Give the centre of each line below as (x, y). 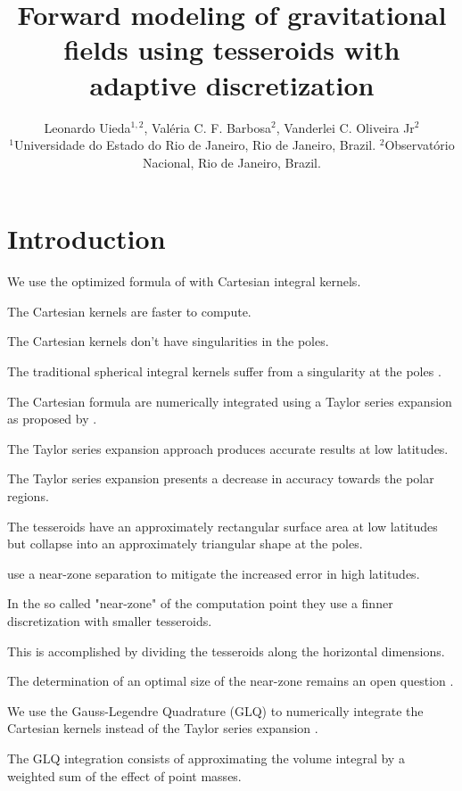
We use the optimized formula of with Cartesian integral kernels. (184, 281)
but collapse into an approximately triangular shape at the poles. (185, 544)
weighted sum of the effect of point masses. (124, 775)
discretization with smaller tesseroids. (110, 620)
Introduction (87, 239)
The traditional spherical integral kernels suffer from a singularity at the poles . (224, 371)
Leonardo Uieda (87, 127)
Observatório (420, 145)
